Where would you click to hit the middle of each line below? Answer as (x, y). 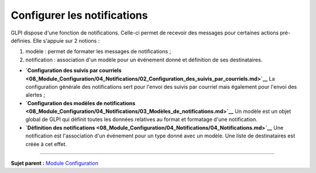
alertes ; (35, 95)
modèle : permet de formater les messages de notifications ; (98, 51)
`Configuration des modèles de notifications (80, 103)
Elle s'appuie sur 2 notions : (66, 40)
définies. (21, 40)
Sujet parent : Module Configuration (55, 163)
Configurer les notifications (79, 15)
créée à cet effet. (46, 144)
